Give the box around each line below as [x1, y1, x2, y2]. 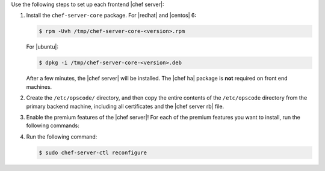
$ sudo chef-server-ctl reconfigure [39, 149, 147, 156]
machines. [26, 83, 52, 90]
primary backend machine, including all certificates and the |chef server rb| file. [26, 103, 224, 110]
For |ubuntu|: [26, 43, 58, 50]
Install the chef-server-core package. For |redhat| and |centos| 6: [26, 12, 197, 19]
